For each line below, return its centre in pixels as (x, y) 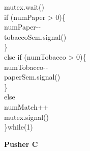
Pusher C (21, 144)
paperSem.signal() (32, 77)
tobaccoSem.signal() (35, 36)
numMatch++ (26, 106)
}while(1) (19, 127)
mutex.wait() (24, 7)
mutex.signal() (26, 117)
